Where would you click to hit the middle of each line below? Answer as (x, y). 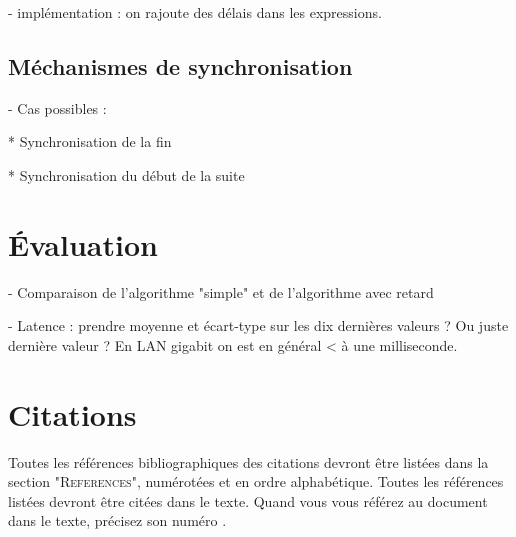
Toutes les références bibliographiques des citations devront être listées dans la (248, 461)
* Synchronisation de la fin (90, 141)
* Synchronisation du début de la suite (126, 174)
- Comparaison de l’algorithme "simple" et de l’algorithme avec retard (221, 291)
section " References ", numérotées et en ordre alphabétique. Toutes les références (256, 481)
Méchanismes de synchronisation (180, 65)
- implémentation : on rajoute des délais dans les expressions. (195, 12)
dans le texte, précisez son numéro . (117, 520)
